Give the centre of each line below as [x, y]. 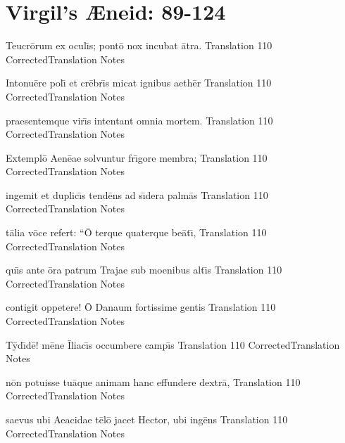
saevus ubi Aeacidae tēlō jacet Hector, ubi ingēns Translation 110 [147, 419]
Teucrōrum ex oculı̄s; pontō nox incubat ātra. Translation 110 [139, 45]
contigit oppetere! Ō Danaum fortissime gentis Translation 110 [141, 307]
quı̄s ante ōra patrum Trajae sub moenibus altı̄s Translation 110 [144, 270]
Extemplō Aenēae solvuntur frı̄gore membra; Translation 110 [137, 157]
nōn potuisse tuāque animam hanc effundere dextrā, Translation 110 [153, 381]
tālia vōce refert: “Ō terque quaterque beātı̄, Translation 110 [136, 232]
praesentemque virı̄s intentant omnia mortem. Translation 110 [139, 120]
